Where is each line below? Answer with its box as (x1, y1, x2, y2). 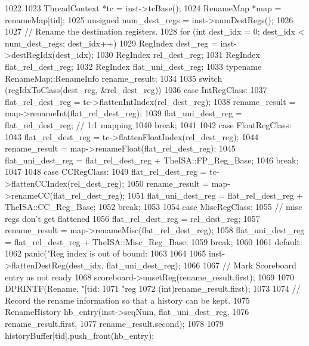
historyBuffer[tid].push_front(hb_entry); (5, 329, 154, 341)
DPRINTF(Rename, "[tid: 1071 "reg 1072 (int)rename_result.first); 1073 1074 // (5, 282, 301, 295)
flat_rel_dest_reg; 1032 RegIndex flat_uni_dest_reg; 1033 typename (5, 60, 262, 72)
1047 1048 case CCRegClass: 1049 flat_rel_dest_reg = (5, 165, 207, 178)
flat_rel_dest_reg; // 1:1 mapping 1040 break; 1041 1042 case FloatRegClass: (5, 118, 292, 131)
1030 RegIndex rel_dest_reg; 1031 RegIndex (96, 48, 260, 61)
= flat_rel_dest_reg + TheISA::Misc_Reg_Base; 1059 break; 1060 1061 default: (5, 235, 302, 248)
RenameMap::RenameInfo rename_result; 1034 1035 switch (5, 72, 223, 84)
